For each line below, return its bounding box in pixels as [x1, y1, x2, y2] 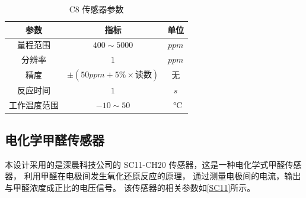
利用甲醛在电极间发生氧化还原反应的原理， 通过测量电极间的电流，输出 [24, 170, 301, 182]
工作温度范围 [9, 99, 59, 111]
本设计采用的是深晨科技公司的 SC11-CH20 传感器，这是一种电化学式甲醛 [5, 158, 285, 170]
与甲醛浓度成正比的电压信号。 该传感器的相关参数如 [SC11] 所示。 [5, 181, 256, 193]
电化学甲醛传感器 [5, 130, 104, 148]
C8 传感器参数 [69, 3, 124, 15]
